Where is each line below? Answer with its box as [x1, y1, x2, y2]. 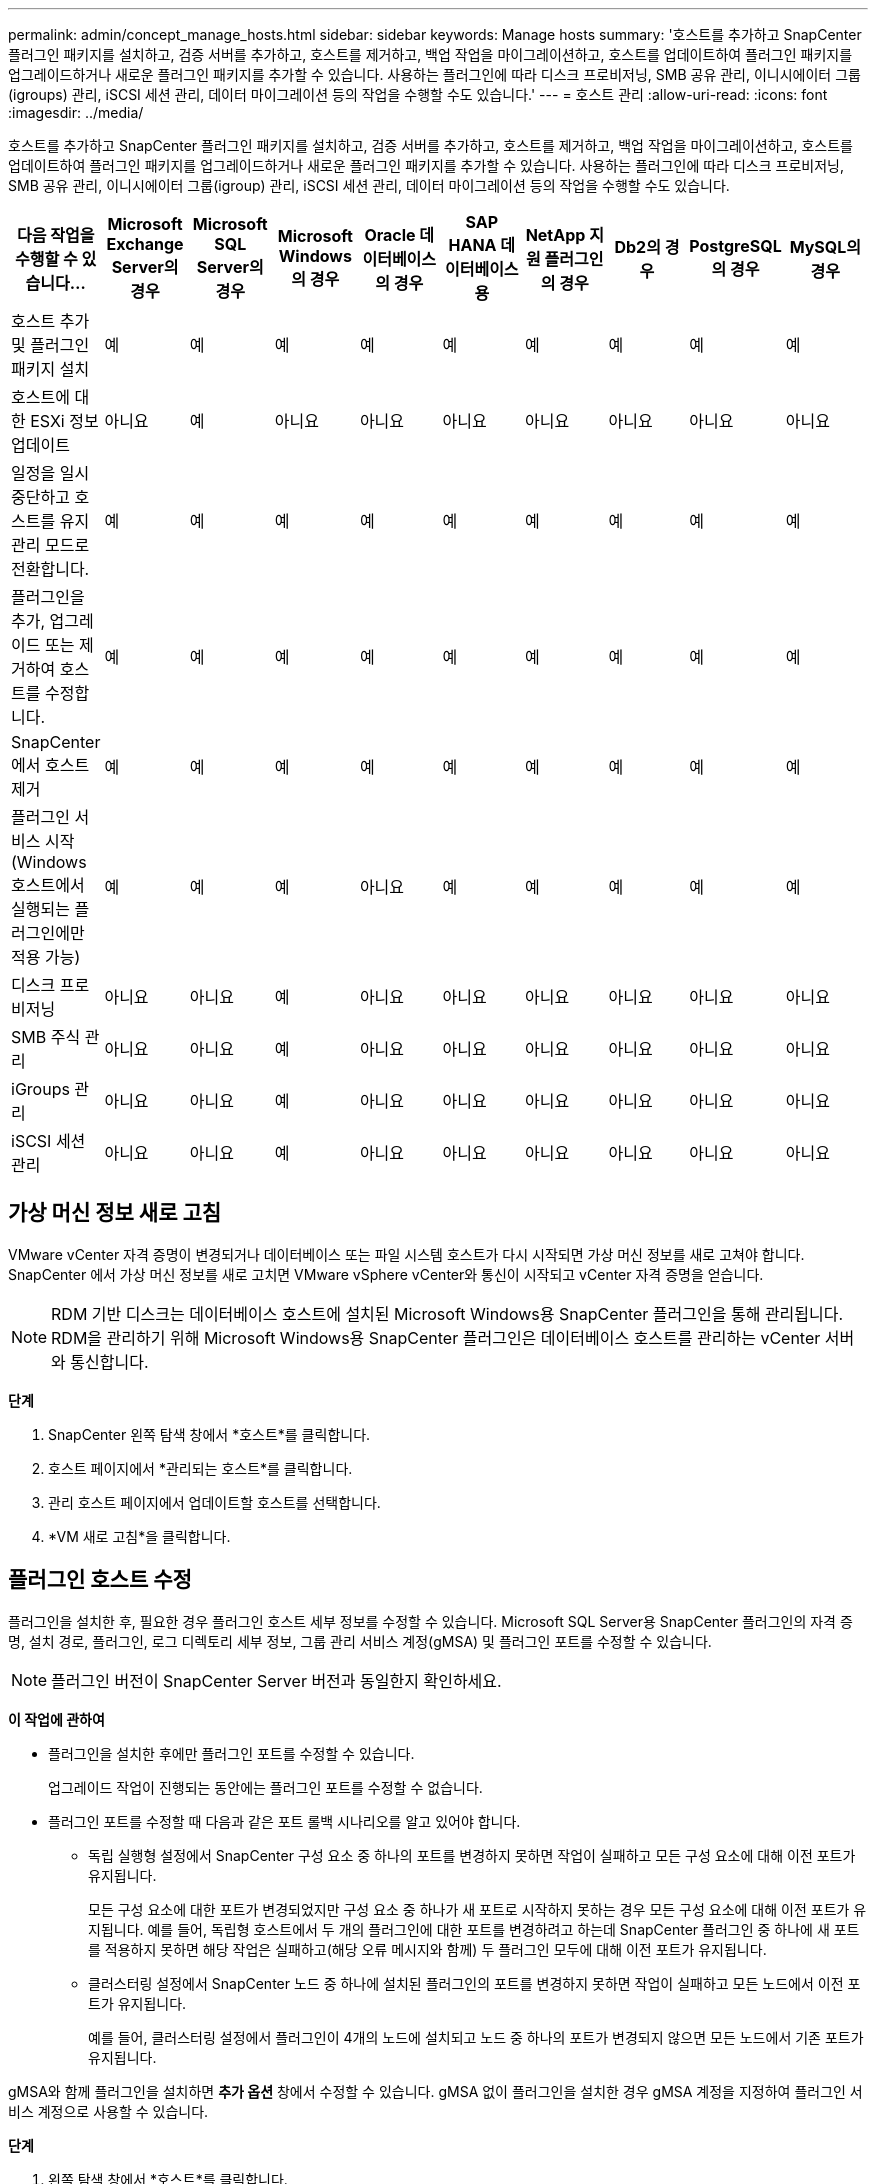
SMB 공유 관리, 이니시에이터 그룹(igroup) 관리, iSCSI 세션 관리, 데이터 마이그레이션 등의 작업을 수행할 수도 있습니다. [8, 177, 730, 194]
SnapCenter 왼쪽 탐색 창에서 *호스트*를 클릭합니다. [48, 1425, 371, 1443]
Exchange [106, 234, 184, 254]
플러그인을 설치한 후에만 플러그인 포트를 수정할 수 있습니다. [48, 1744, 415, 1762]
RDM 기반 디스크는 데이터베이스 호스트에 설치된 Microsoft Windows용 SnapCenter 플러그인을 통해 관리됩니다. [51, 1303, 844, 1324]
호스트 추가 [11, 311, 90, 331]
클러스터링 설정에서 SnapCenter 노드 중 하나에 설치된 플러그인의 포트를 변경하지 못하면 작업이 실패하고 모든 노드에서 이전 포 [88, 1974, 861, 1992]
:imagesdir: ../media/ [8, 104, 144, 121]
